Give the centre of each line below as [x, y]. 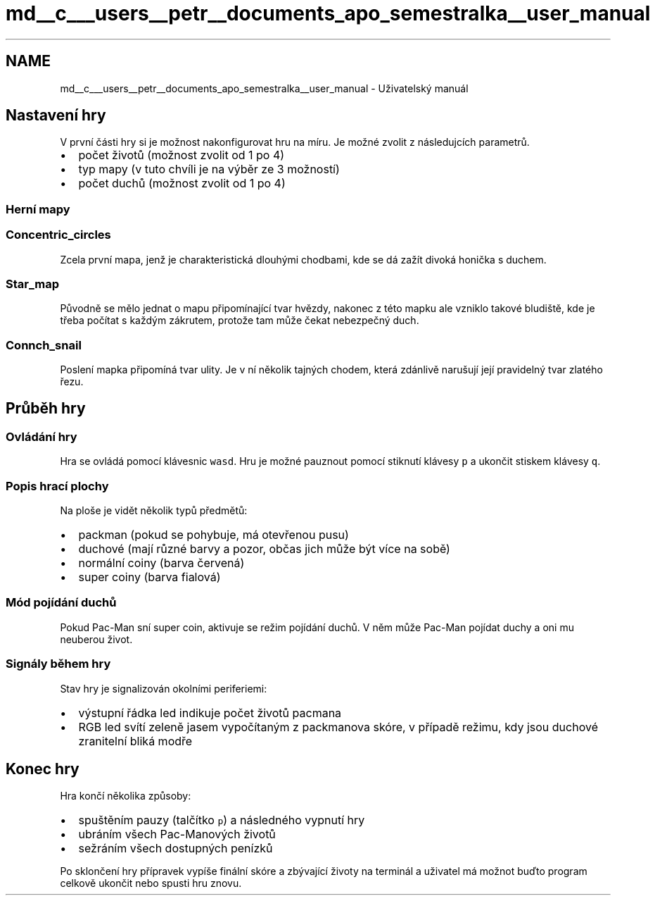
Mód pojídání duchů [61, 603]
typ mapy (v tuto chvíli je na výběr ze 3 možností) [209, 169]
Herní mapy [38, 209]
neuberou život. [96, 639]
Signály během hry [58, 664]
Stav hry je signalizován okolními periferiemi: [164, 688]
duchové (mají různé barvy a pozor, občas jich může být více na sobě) [264, 549]
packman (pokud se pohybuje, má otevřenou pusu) [214, 535]
